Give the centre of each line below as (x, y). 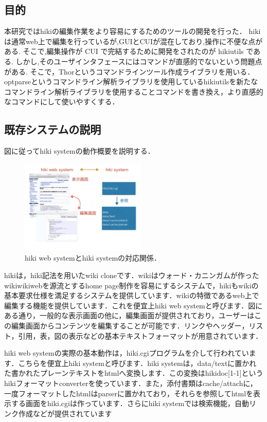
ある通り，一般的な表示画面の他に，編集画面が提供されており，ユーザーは (129, 315)
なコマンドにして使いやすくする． (62, 102)
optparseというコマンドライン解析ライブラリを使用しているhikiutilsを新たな (131, 81)
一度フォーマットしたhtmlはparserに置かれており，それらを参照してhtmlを (129, 393)
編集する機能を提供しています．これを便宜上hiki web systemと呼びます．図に (133, 305)
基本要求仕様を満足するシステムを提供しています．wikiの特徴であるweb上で (132, 295)
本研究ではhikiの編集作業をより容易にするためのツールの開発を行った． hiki (132, 31)
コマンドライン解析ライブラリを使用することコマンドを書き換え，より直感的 (134, 91)
